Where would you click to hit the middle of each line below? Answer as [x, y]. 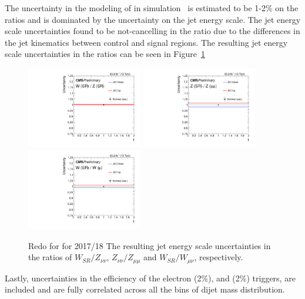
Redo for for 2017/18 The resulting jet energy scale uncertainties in [150, 245]
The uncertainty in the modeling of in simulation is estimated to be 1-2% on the [152, 8]
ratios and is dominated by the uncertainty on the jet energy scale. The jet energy [153, 19]
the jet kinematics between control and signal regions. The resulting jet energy [146, 42]
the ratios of [50, 257]
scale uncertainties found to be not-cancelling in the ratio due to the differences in [152, 31]
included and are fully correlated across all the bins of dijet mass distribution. [145, 289]
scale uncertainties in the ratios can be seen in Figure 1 [105, 54]
